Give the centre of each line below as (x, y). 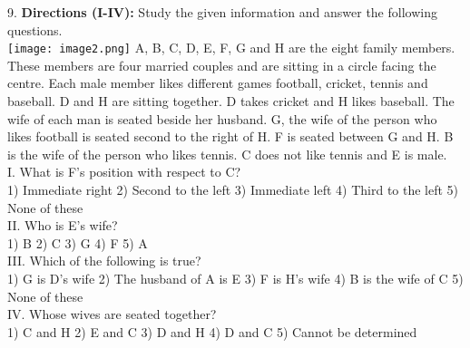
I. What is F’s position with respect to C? (124, 172)
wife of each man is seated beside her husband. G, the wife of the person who (222, 118)
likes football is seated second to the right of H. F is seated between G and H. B (230, 136)
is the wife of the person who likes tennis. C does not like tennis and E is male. (227, 154)
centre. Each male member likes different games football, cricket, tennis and (218, 83)
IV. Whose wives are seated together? (112, 314)
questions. (35, 29)
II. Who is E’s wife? (63, 225)
